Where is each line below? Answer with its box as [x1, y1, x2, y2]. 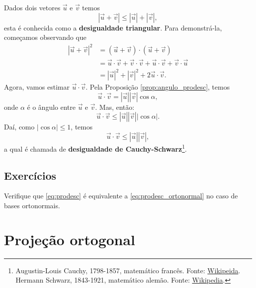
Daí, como [4, 122, 35, 132]
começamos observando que [4, 32, 87, 42]
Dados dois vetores [4, 2, 61, 12]
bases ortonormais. [4, 200, 60, 210]
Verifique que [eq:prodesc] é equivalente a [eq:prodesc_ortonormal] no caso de [4, 191, 238, 201]
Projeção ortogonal [4, 229, 135, 249]
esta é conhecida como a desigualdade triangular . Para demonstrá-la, [4, 22, 222, 32]
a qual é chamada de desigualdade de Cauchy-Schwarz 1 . [4, 142, 187, 154]
